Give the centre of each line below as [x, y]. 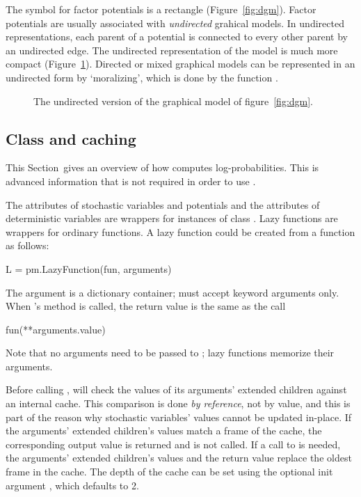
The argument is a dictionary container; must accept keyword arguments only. [173, 292]
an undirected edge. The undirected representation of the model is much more [172, 50]
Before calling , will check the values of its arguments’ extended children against [176, 389]
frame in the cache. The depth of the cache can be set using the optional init [169, 472]
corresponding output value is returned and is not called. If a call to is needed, [173, 444]
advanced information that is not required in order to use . [131, 181]
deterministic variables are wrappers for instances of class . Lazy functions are [172, 218]
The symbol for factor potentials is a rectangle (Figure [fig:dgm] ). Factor [161, 9]
